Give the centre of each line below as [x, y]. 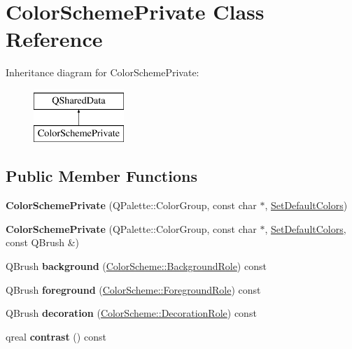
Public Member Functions [101, 176]
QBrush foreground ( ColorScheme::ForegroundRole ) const [133, 289]
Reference [54, 39]
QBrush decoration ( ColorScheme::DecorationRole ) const [131, 313]
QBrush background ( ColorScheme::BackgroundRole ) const [136, 266]
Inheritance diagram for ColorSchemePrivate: [103, 72]
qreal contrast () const [56, 336]
